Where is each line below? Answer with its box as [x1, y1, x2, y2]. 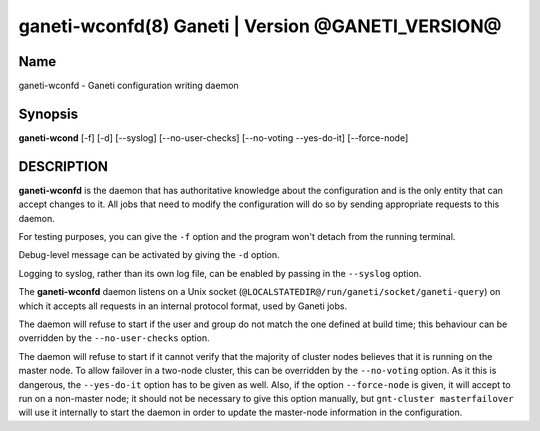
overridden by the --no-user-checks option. [18, 332, 210, 344]
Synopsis [18, 105, 79, 122]
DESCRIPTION [18, 158, 109, 175]
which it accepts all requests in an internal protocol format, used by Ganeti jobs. [18, 300, 348, 312]
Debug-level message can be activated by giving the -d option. [18, 249, 280, 261]
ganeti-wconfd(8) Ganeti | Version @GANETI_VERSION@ [18, 15, 502, 37]
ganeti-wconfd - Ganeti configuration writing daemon [18, 80, 239, 92]
